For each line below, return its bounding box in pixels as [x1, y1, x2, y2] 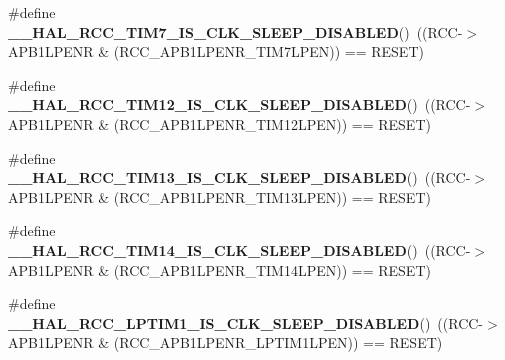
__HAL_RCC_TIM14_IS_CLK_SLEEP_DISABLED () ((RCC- [8, 239, 471, 260]
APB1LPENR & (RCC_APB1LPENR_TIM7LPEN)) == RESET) [8, 41, 424, 62]
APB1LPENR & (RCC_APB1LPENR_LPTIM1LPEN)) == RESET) [8, 332, 443, 353]
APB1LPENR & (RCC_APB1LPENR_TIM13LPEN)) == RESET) [8, 186, 431, 207]
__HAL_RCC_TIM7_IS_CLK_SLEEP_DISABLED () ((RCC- [8, 21, 463, 42]
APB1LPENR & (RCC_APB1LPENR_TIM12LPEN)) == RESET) [8, 113, 431, 134]
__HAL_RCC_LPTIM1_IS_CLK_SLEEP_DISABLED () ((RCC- [8, 312, 484, 333]
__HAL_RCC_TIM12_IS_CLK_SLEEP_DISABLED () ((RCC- [8, 94, 471, 115]
